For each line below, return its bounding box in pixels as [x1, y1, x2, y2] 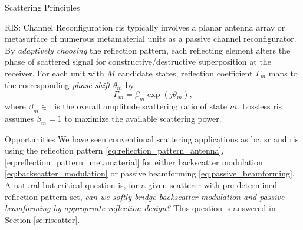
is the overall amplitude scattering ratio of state [54, 99, 228, 112]
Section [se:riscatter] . [5, 213, 80, 225]
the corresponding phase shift [5, 78, 110, 91]
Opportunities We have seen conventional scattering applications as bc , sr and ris [5, 132, 299, 145]
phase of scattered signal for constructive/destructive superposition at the [5, 55, 271, 68]
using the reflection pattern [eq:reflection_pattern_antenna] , [5, 144, 224, 156]
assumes [5, 112, 34, 124]
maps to [268, 66, 298, 79]
